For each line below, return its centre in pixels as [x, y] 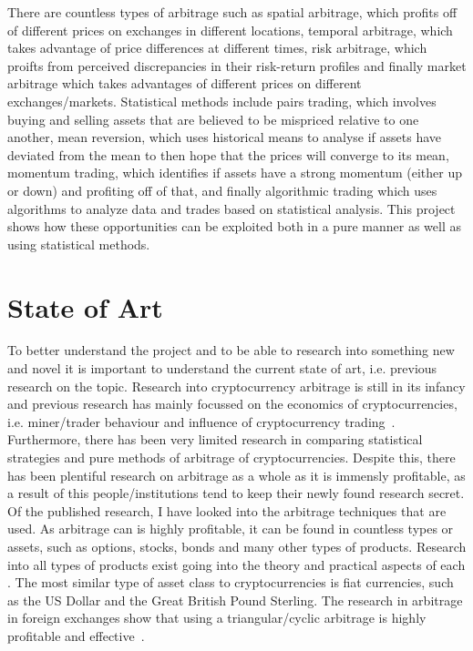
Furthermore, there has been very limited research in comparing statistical [215, 439]
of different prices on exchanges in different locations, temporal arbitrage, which [230, 30]
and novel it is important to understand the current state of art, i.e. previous [222, 368]
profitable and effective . [76, 635]
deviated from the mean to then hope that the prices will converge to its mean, [228, 154]
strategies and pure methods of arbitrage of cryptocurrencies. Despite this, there [231, 457]
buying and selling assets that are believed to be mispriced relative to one [213, 119]
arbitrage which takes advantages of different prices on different [185, 83]
